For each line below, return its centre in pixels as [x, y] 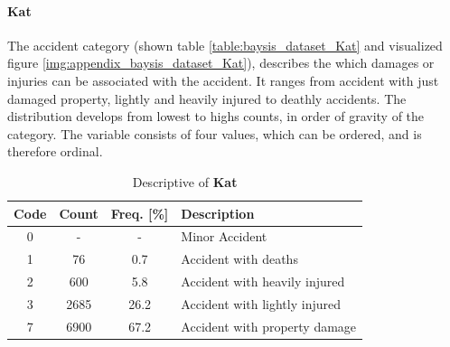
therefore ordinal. [55, 151]
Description [218, 213]
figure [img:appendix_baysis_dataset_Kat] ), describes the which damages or [221, 63]
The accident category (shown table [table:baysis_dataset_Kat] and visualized [225, 45]
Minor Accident [224, 236]
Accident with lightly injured [261, 303]
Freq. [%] [140, 213]
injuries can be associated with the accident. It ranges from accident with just [223, 80]
